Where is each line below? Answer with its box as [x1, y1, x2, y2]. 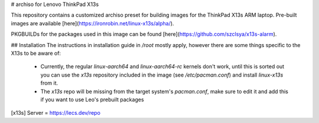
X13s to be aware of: [11, 49, 61, 56]
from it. [40, 79, 58, 87]
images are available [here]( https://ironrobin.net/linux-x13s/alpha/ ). [11, 19, 174, 26]
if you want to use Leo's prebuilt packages [40, 96, 144, 103]
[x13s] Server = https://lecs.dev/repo [11, 109, 100, 117]
